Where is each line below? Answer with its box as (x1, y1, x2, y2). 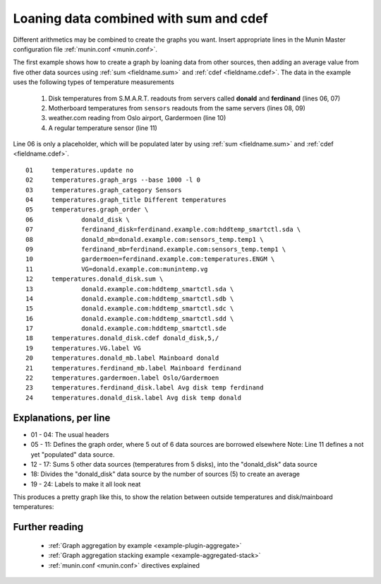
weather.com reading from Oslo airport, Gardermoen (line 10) (48, 114, 226, 122)
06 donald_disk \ (25, 216, 131, 223)
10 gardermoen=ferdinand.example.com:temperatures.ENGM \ (25, 255, 275, 263)
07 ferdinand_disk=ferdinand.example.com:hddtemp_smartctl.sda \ (25, 226, 301, 233)
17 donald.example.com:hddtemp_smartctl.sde (25, 325, 227, 332)
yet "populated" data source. (30, 450, 115, 459)
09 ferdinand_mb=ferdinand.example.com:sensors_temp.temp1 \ (25, 245, 286, 253)
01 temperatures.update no (25, 166, 134, 174)
